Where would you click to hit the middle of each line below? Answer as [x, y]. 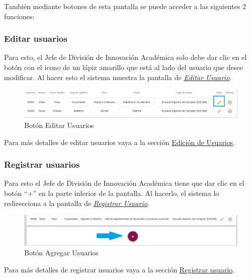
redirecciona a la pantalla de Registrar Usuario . [77, 203]
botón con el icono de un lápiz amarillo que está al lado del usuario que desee [123, 67]
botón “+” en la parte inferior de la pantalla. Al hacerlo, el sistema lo [112, 193]
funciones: [19, 16]
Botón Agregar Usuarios [61, 253]
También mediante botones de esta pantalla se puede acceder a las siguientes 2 [125, 6]
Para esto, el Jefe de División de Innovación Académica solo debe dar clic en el [125, 57]
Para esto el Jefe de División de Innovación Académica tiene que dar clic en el [124, 183]
